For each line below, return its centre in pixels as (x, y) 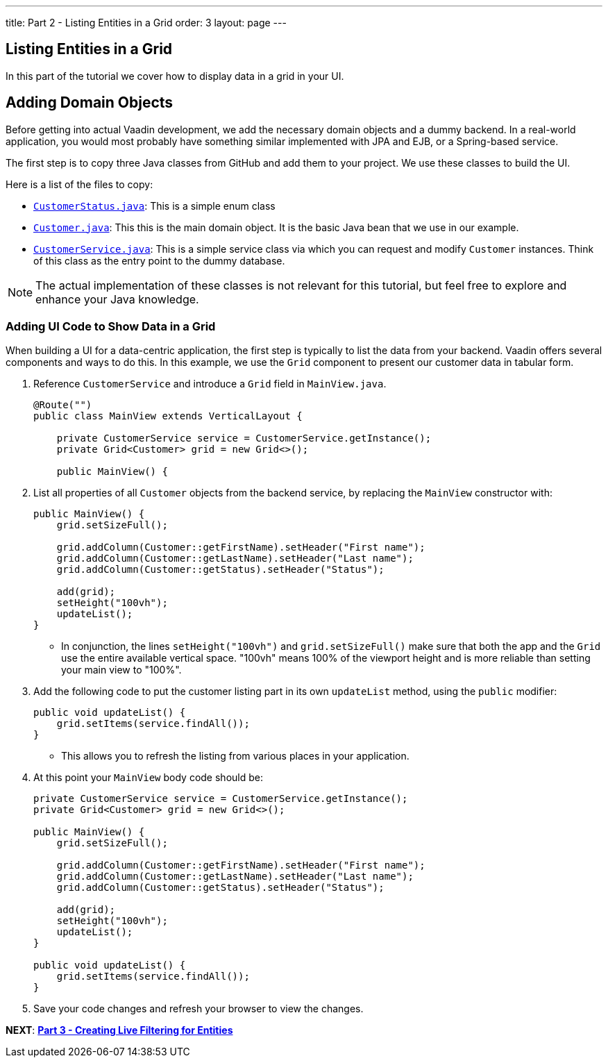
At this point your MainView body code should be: (148, 778)
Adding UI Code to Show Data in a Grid (111, 327)
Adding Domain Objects (90, 103)
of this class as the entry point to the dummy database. (159, 260)
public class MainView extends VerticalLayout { (168, 416)
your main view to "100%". (121, 670)
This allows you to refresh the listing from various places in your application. (235, 756)
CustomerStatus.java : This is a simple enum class (154, 206)
